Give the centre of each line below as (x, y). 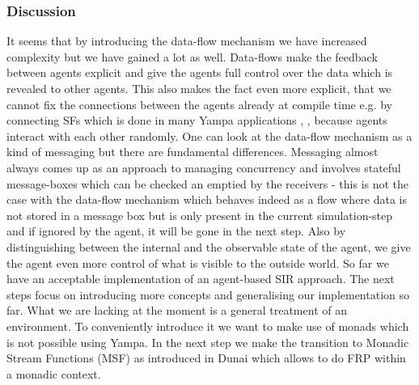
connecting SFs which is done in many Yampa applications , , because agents (197, 120)
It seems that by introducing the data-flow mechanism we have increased (187, 41)
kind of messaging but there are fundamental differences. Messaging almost (193, 152)
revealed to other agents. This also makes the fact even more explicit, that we (199, 88)
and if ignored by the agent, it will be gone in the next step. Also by (176, 231)
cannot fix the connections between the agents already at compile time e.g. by (199, 104)
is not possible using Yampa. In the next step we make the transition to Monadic (208, 342)
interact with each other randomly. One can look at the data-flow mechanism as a (209, 135)
